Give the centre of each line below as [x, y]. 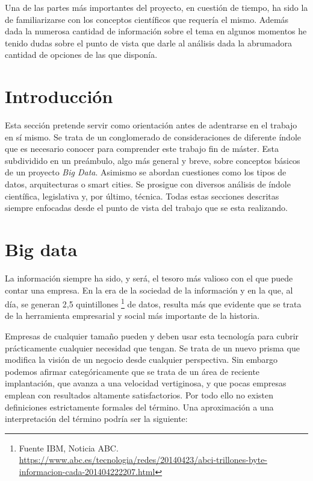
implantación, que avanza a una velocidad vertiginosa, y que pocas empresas [146, 383]
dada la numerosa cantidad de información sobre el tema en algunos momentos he [156, 31]
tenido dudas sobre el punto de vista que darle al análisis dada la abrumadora [148, 42]
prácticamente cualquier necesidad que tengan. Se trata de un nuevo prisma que [152, 347]
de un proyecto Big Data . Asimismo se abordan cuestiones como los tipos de [146, 172]
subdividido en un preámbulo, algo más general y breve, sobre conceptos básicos [153, 160]
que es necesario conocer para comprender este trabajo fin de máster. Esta [142, 149]
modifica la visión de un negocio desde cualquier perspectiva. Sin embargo [141, 360]
